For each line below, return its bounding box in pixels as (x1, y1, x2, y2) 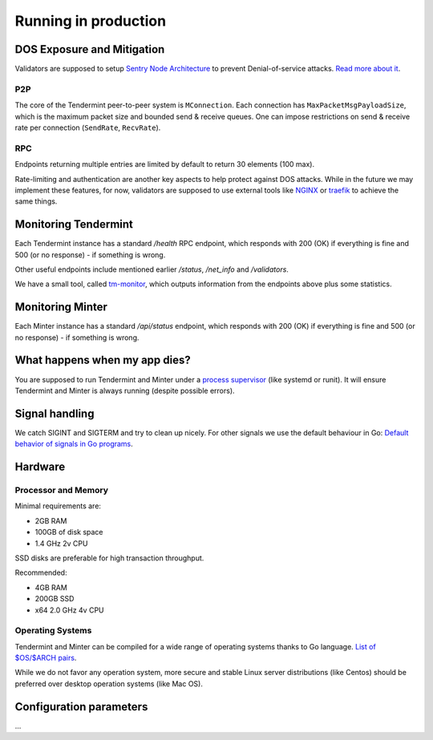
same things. (14, 196, 58, 206)
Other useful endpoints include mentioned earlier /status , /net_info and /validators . (14, 265, 289, 274)
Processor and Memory (14, 485, 108, 496)
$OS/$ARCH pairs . (14, 653, 77, 663)
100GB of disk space (34, 528, 103, 537)
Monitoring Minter (14, 301, 108, 314)
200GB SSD (34, 594, 75, 604)
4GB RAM (34, 582, 67, 592)
